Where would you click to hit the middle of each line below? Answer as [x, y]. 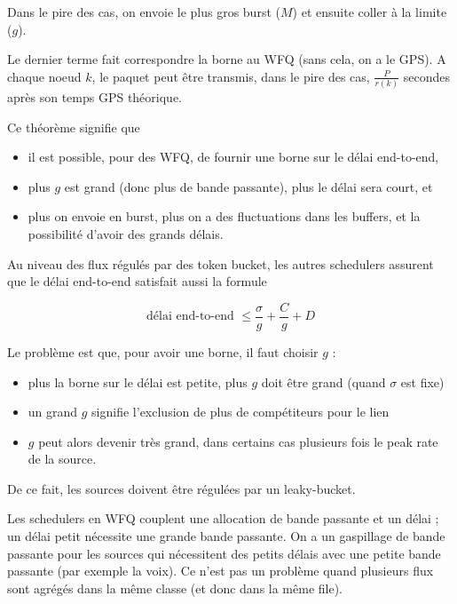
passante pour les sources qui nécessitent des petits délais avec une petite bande [224, 553]
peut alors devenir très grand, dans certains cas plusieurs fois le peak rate [238, 441]
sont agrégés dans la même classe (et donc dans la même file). [175, 588]
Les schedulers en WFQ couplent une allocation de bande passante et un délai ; [223, 518]
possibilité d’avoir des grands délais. [126, 234]
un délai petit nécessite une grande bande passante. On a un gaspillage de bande [226, 536]
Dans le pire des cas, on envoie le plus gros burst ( [144, 12]
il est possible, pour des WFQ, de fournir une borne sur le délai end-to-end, [233, 157]
